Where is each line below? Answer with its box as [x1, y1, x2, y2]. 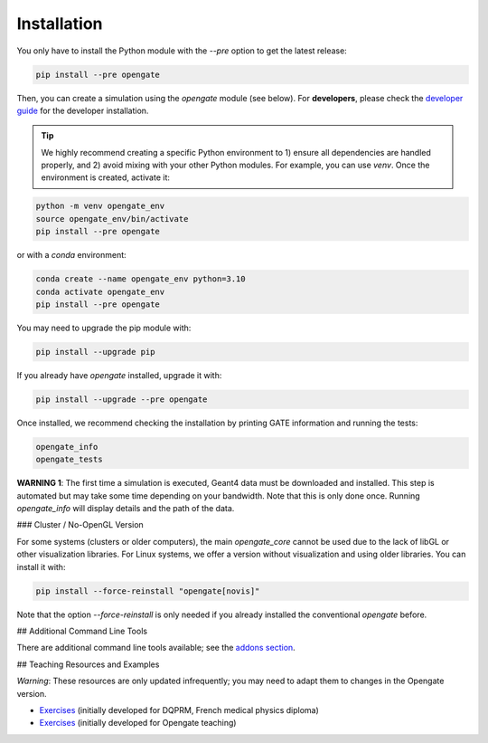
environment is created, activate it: [41, 172, 171, 183]
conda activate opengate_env [35, 286, 165, 297]
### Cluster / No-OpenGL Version [16, 519, 144, 530]
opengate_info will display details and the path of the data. [16, 503, 235, 514]
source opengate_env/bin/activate [35, 214, 189, 224]
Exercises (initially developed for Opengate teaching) [39, 718, 237, 729]
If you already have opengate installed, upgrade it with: [16, 369, 222, 380]
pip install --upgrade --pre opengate [35, 394, 208, 405]
